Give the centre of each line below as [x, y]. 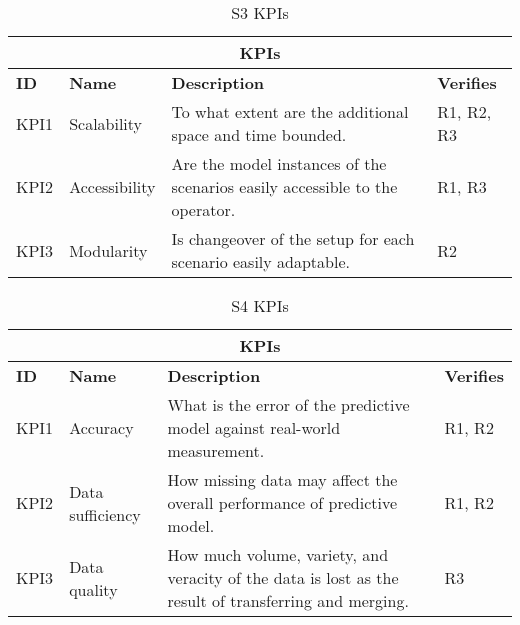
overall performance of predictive [282, 502]
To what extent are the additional [290, 111]
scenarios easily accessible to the [284, 186]
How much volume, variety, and [278, 554]
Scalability [106, 123]
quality [93, 589]
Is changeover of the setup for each [293, 238]
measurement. [216, 450]
